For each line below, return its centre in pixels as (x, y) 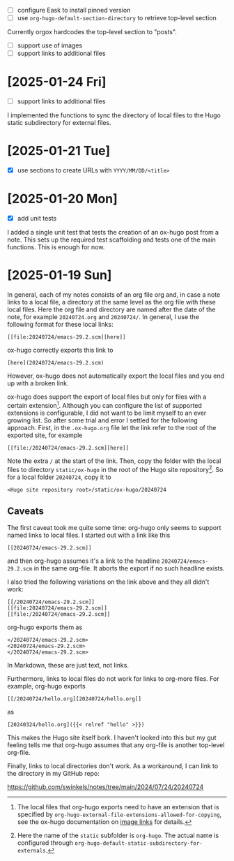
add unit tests (37, 219)
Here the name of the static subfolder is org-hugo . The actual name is (118, 836)
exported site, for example (45, 435)
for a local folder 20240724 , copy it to (59, 477)
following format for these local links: (60, 325)
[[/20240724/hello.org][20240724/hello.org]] (74, 699)
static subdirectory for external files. (59, 123)
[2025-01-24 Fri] (57, 82)
